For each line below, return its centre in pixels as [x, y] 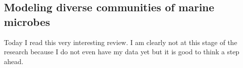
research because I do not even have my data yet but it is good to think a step [122, 52]
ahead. [14, 61]
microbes [27, 21]
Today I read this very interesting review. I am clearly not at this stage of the [121, 42]
